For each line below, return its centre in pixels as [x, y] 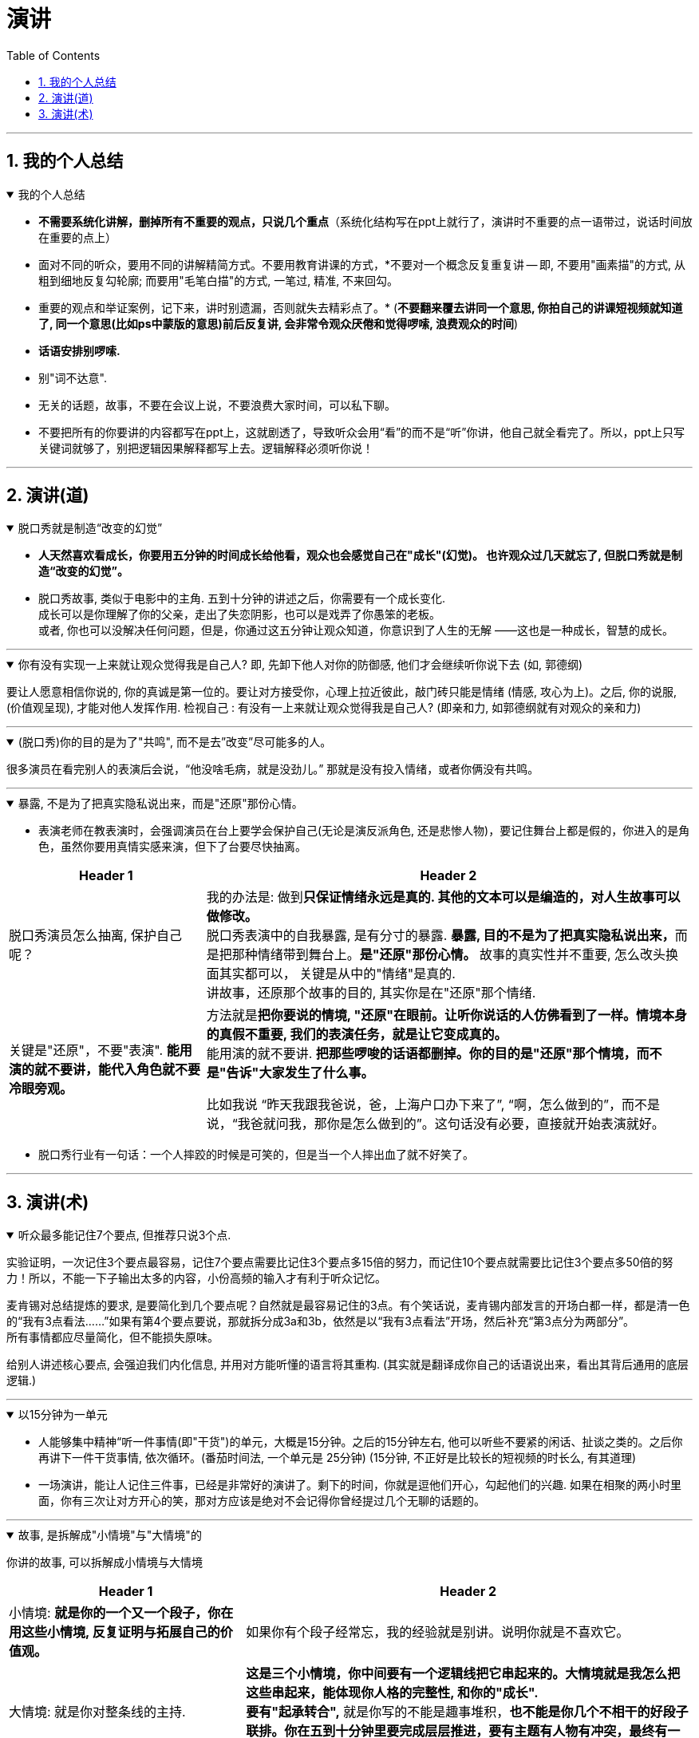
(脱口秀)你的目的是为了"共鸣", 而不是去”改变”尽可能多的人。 [175, 742]
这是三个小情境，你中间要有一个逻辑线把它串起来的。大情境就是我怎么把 [463, 1674]
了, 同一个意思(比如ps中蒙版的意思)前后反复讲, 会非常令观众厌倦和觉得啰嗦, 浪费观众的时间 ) [278, 323]
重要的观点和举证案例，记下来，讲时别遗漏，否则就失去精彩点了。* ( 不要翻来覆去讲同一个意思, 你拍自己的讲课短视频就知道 [361, 307]
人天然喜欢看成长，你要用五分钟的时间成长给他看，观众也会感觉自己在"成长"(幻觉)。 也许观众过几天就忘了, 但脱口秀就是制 [360, 555]
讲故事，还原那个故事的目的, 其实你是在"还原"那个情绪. [371, 993]
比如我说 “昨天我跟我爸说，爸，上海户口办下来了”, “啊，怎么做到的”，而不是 [433, 1105]
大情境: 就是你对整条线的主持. [97, 1712]
